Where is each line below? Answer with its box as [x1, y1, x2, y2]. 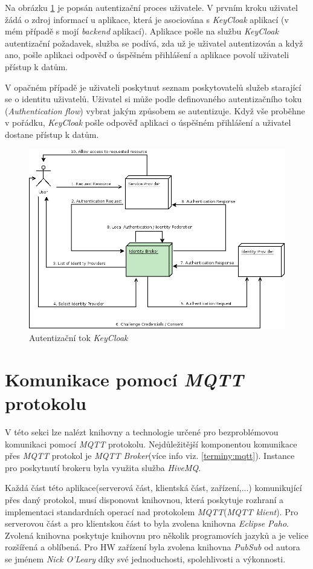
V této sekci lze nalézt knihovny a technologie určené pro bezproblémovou [5, 425, 279, 438]
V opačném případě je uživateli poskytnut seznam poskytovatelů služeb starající [5, 80, 302, 93]
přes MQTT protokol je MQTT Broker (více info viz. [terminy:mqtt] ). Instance [5, 449, 295, 462]
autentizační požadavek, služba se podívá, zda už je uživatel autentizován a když [5, 36, 303, 49]
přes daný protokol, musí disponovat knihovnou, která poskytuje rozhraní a [5, 493, 284, 506]
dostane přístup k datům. [5, 128, 99, 140]
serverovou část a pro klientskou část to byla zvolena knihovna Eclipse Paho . [5, 517, 289, 530]
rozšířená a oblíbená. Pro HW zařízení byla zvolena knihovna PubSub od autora [5, 541, 300, 553]
